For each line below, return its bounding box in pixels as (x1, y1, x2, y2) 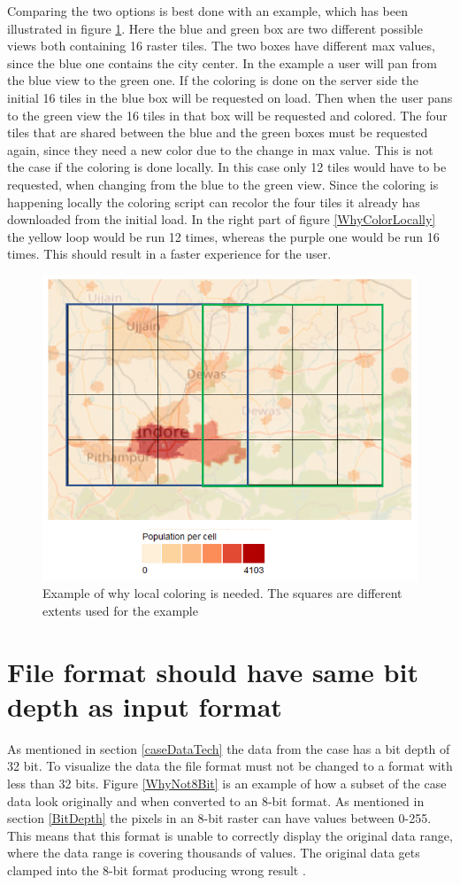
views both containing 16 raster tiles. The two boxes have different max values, (7, 36, 435, 55)
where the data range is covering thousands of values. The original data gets (7, 843, 420, 862)
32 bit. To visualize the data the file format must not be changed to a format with (7, 757, 453, 775)
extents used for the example (42, 601, 198, 619)
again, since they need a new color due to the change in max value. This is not (7, 140, 433, 159)
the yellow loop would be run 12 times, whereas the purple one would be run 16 (7, 227, 440, 245)
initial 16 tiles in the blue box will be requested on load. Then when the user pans (7, 88, 453, 106)
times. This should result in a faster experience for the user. (7, 245, 332, 263)
